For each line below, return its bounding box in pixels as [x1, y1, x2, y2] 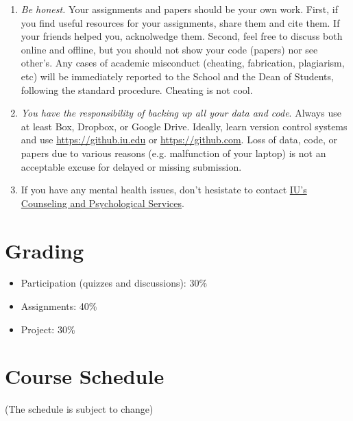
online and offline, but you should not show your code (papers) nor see [21, 42, 318, 56]
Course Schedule [5, 362, 165, 390]
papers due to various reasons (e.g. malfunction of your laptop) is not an [21, 145, 326, 160]
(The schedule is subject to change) [5, 402, 154, 416]
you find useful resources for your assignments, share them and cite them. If [21, 15, 340, 29]
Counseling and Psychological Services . [21, 195, 184, 210]
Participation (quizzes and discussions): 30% [21, 276, 208, 290]
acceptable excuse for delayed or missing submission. [21, 159, 242, 173]
